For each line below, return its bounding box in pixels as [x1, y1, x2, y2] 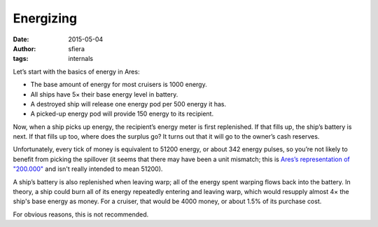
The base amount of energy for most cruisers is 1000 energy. [30, 81, 207, 89]
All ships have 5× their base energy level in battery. [30, 90, 178, 98]
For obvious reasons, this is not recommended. [13, 210, 149, 219]
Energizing [13, 11, 77, 26]
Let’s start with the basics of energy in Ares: [13, 67, 140, 76]
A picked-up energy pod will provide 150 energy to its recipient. [30, 109, 213, 118]
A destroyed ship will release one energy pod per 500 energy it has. [30, 99, 227, 108]
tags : [13, 55, 29, 63]
